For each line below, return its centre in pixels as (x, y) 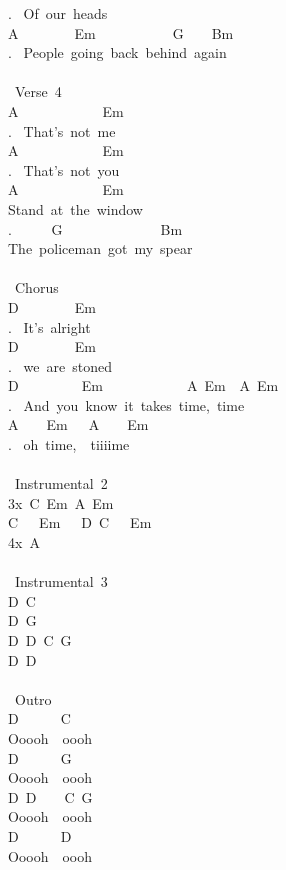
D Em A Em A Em (143, 385)
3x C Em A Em (61, 502)
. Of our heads (58, 13)
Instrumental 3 (61, 581)
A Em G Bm (121, 32)
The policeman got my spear (100, 248)
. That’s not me (62, 130)
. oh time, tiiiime (69, 444)
